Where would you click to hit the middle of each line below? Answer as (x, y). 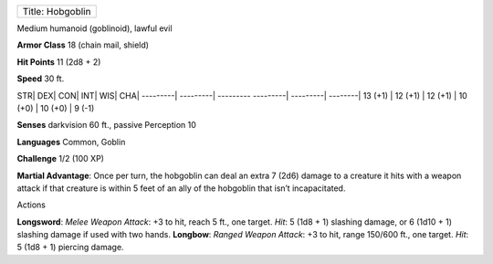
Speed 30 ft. (41, 79)
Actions (31, 205)
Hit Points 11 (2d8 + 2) (59, 62)
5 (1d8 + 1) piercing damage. (70, 248)
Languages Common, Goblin (71, 142)
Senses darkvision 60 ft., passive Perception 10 (106, 125)
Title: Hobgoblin (57, 11)
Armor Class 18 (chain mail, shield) (83, 45)
